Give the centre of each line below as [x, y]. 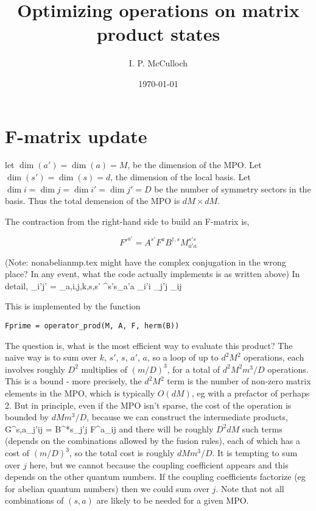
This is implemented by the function [73, 306]
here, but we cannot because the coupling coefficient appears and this [159, 464]
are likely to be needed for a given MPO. [173, 500]
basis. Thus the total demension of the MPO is [93, 201]
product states [158, 34]
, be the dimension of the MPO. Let [195, 165]
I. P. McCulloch [158, 63]
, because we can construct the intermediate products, [187, 417]
